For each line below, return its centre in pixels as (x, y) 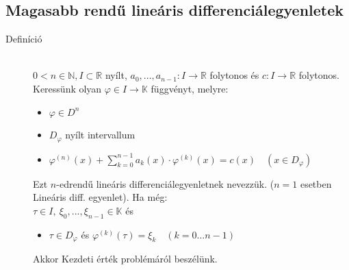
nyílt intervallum (100, 135)
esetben (316, 183)
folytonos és (234, 75)
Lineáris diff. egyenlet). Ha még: (100, 197)
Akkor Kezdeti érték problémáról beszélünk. (125, 259)
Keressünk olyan (67, 88)
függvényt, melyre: (190, 88)
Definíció (24, 39)
